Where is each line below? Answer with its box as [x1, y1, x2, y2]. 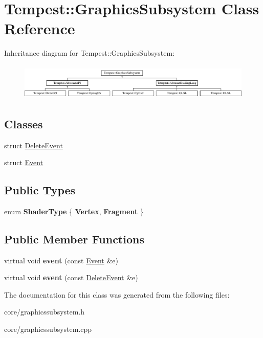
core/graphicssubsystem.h [4, 306, 85, 317]
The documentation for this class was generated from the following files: [4, 289, 230, 300]
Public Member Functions [4, 231, 144, 246]
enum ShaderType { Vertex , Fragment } [4, 206, 144, 216]
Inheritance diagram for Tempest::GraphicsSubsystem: [4, 48, 175, 58]
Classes [4, 116, 43, 131]
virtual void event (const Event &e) [4, 255, 119, 265]
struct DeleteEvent [4, 140, 63, 150]
